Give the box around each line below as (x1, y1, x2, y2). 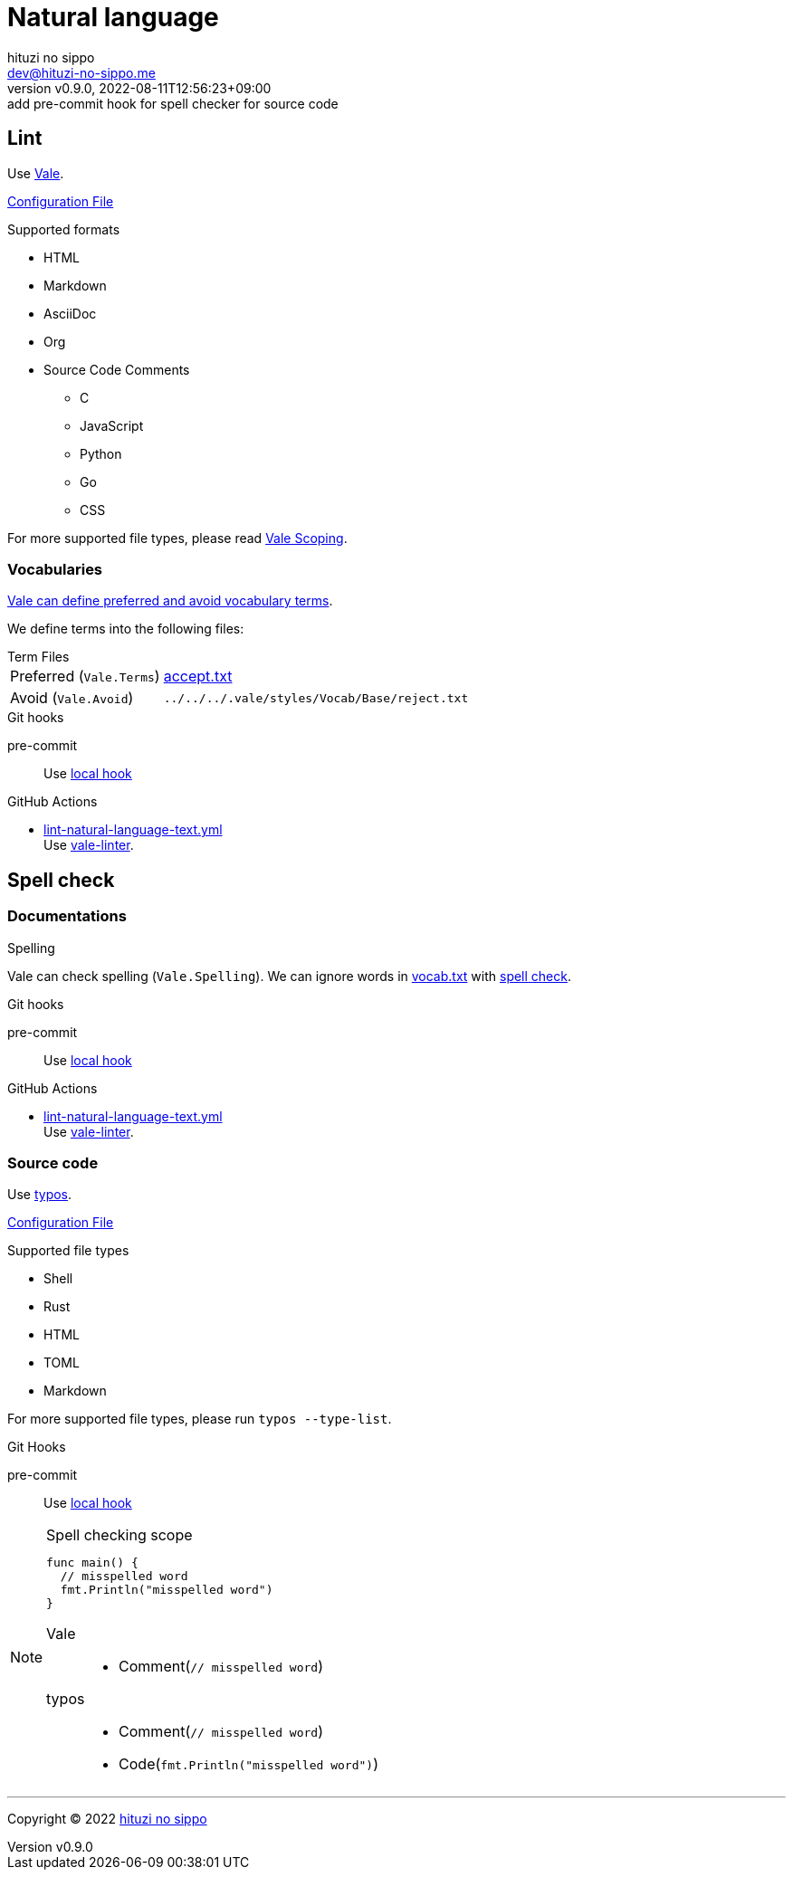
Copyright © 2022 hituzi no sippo (7, 1811, 207, 1827)
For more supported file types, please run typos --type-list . (7, 1411, 392, 1427)
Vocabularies (7, 559, 103, 578)
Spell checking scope (46, 1526, 193, 1545)
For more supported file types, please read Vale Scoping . (7, 529, 348, 546)
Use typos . (7, 1186, 72, 1203)
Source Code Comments (43, 361, 190, 377)
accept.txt (163, 667, 233, 686)
